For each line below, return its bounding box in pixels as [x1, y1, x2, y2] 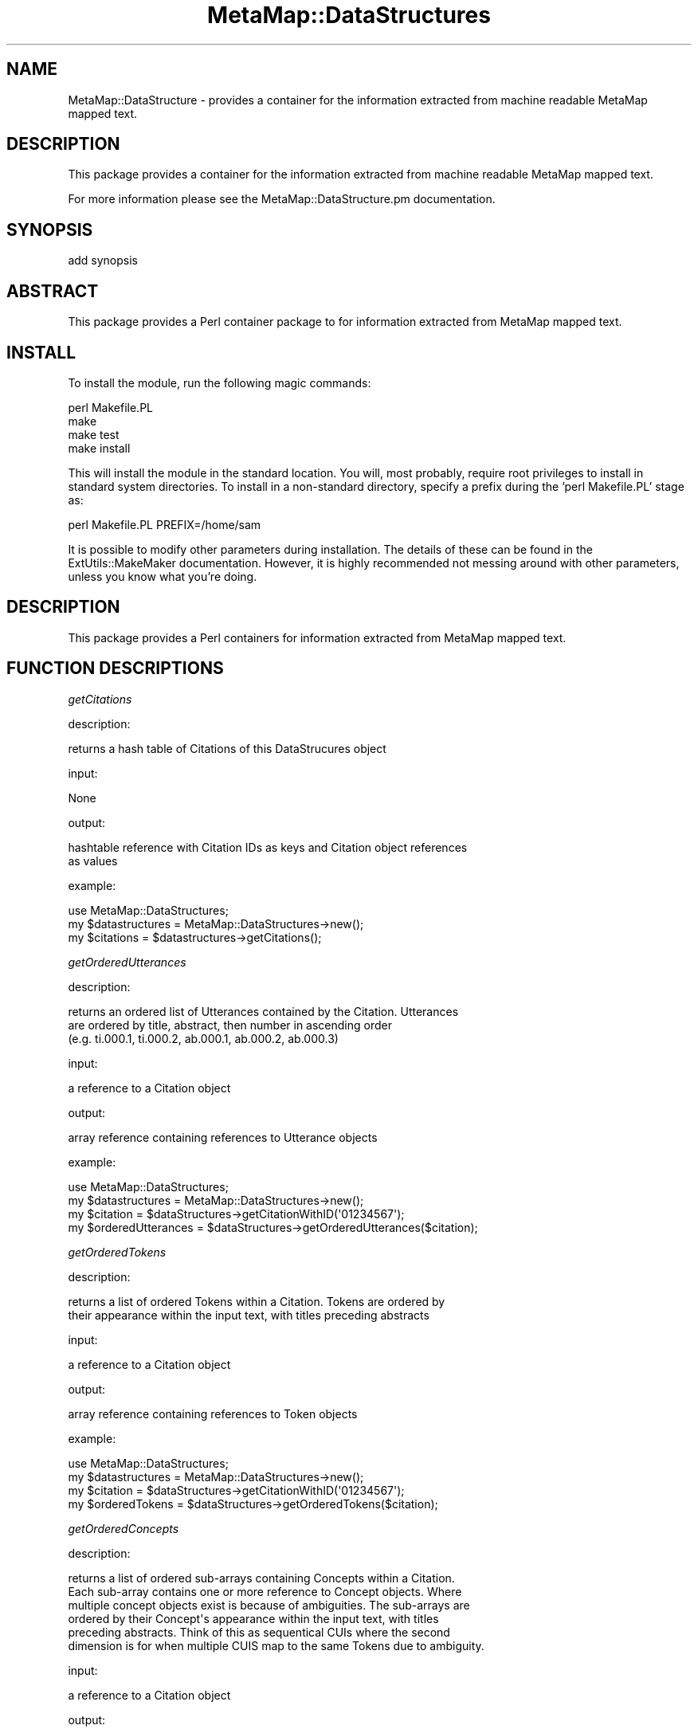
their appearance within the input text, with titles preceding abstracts [68, 1308, 429, 1322]
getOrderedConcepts [68, 1521, 179, 1535]
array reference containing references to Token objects [68, 1406, 358, 1421]
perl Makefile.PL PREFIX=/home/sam [68, 517, 261, 531]
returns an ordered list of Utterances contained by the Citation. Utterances [68, 1004, 459, 1018]
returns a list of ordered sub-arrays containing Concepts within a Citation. [68, 1570, 455, 1585]
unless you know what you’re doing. [68, 569, 257, 583]
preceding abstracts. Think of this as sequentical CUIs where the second [68, 1625, 450, 1639]
